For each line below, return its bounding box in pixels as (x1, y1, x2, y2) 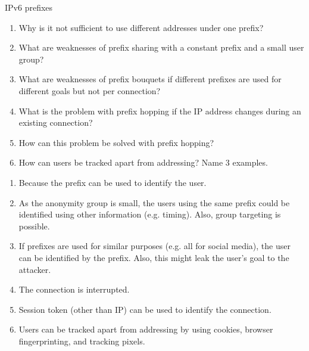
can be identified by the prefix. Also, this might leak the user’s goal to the (18, 251, 289, 263)
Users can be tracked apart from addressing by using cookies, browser (18, 323, 273, 336)
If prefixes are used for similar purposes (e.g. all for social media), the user (18, 240, 291, 252)
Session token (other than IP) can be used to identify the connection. (18, 303, 271, 315)
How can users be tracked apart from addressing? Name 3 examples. (18, 156, 268, 169)
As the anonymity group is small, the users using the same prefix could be (18, 196, 290, 209)
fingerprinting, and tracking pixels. (18, 334, 145, 347)
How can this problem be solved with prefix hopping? (18, 136, 214, 148)
